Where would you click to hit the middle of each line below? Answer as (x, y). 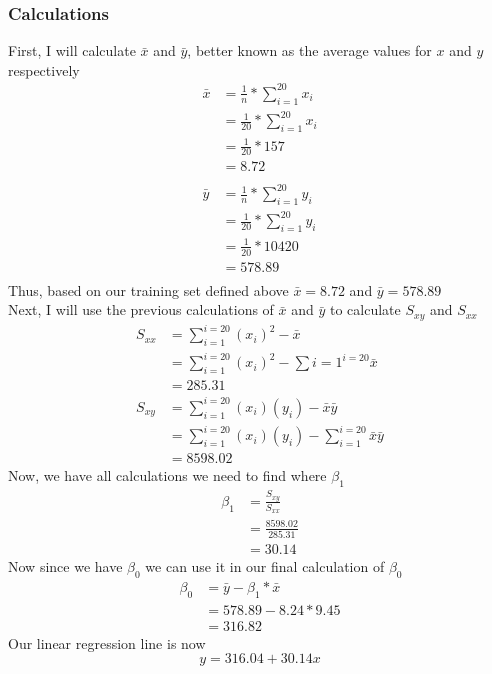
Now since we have (65, 566)
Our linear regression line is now (107, 642)
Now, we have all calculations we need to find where (167, 475)
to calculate (365, 309)
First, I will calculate (72, 50)
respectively (44, 69)
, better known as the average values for (309, 50)
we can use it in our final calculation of (265, 566)
